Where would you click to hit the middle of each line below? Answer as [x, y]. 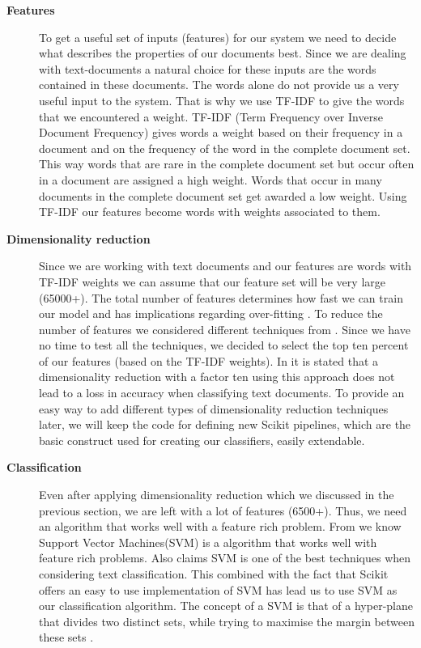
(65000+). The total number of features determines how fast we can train [221, 297]
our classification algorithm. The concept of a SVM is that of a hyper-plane [226, 606]
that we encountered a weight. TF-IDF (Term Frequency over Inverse [211, 116]
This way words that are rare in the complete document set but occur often [227, 164]
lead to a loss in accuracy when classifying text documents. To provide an [222, 393]
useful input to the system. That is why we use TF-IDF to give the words [222, 100]
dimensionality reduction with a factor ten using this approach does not [217, 377]
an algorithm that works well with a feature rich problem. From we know [220, 526]
